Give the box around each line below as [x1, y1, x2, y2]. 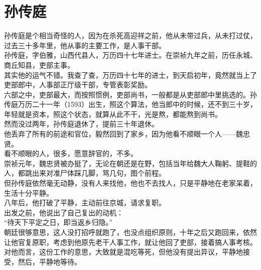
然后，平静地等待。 [18, 256, 81, 266]
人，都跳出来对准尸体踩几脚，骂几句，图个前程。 [4, 168, 166, 178]
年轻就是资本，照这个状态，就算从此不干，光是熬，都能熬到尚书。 [4, 108, 222, 119]
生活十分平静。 [4, 187, 53, 198]
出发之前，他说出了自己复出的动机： [4, 207, 123, 217]
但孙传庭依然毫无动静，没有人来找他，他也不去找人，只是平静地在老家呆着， [4, 178, 257, 188]
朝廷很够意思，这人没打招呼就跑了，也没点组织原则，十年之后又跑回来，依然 [4, 227, 257, 237]
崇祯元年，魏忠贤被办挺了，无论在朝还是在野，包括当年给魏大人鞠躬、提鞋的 [4, 158, 257, 168]
